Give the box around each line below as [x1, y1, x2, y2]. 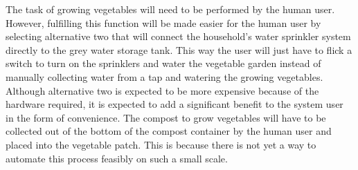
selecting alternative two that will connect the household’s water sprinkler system [6, 29, 351, 44]
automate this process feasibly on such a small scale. [6, 151, 228, 165]
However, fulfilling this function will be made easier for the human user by [6, 15, 321, 30]
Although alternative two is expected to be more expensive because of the [6, 83, 319, 97]
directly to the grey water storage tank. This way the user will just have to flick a [6, 42, 352, 57]
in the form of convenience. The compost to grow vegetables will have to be [6, 110, 326, 124]
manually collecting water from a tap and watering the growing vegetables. [6, 69, 323, 84]
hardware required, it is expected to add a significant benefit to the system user [6, 97, 343, 111]
